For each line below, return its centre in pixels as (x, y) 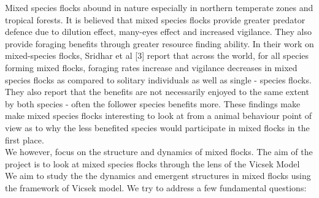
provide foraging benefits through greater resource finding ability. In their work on (159, 43)
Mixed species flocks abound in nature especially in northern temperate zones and (159, 7)
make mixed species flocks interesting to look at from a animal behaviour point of (159, 116)
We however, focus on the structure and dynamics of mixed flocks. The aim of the (159, 152)
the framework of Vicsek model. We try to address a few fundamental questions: (156, 187)
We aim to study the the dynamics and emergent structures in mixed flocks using (158, 176)
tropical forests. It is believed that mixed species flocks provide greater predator (155, 19)
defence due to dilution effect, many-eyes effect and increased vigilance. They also (158, 32)
